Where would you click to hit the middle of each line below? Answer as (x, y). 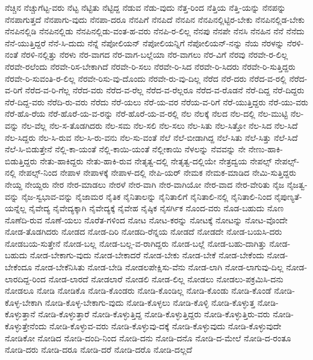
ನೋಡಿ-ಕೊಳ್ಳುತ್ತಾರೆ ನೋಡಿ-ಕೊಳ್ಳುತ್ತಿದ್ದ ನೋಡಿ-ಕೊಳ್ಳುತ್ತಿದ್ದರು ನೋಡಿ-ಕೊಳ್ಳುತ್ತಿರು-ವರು (154, 314)
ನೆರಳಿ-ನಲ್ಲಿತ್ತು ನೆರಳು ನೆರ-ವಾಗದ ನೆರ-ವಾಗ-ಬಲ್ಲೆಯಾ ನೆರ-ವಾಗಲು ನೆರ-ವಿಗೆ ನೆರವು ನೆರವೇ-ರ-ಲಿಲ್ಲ (154, 54)
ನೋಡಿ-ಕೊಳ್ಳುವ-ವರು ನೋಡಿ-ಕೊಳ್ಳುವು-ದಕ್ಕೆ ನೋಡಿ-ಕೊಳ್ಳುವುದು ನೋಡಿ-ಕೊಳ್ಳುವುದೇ (166, 326)
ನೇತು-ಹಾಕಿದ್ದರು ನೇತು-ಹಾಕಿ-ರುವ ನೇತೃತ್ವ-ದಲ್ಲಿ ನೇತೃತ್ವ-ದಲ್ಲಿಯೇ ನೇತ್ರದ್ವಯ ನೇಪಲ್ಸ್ (156, 160)
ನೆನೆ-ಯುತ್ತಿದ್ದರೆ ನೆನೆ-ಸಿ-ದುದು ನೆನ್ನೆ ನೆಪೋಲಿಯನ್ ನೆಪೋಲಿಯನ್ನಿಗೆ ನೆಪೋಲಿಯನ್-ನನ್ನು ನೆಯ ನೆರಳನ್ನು (144, 42)
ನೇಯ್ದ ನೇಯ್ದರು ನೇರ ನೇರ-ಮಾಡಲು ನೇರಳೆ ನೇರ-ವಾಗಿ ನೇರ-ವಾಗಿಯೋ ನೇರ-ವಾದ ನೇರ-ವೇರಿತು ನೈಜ (145, 184)
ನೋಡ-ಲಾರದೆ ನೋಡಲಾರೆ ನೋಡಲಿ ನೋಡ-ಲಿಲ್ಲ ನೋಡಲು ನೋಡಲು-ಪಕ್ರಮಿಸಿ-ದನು (166, 278)
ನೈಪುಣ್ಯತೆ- (288, 196)
